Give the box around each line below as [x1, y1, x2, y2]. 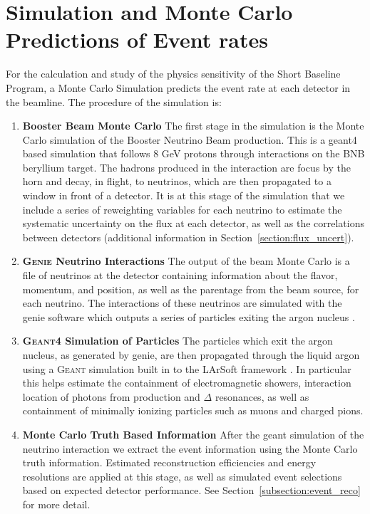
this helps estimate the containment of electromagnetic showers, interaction [22, 375, 351, 390]
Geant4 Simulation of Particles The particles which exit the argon [22, 333, 333, 348]
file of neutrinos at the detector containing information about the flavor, [22, 268, 338, 283]
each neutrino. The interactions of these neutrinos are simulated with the [22, 295, 342, 310]
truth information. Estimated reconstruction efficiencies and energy [22, 455, 317, 470]
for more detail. [22, 496, 91, 511]
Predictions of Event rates [6, 25, 268, 54]
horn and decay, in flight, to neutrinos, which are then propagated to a [22, 174, 332, 189]
